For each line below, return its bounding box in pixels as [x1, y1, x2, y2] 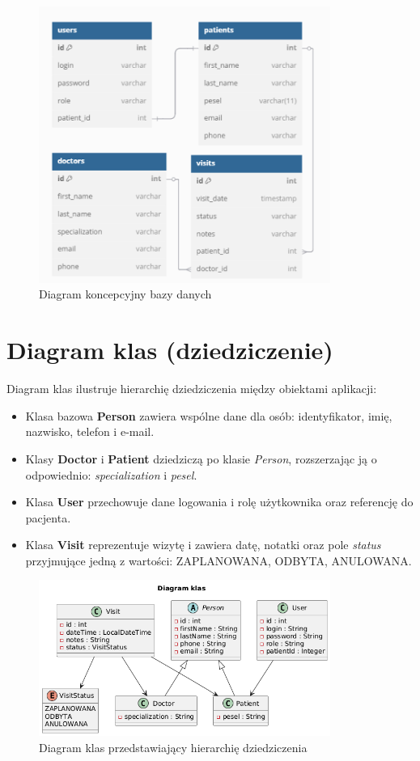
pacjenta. [25, 509, 71, 526]
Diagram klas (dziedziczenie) [6, 333, 333, 366]
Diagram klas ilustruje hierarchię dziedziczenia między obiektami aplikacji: [6, 380, 377, 397]
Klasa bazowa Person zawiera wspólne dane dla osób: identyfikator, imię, [25, 407, 392, 424]
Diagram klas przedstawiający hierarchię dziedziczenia [39, 738, 308, 755]
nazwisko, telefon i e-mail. [25, 423, 155, 440]
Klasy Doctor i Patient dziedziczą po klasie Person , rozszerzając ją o [25, 450, 377, 467]
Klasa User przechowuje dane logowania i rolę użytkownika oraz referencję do [25, 493, 414, 510]
